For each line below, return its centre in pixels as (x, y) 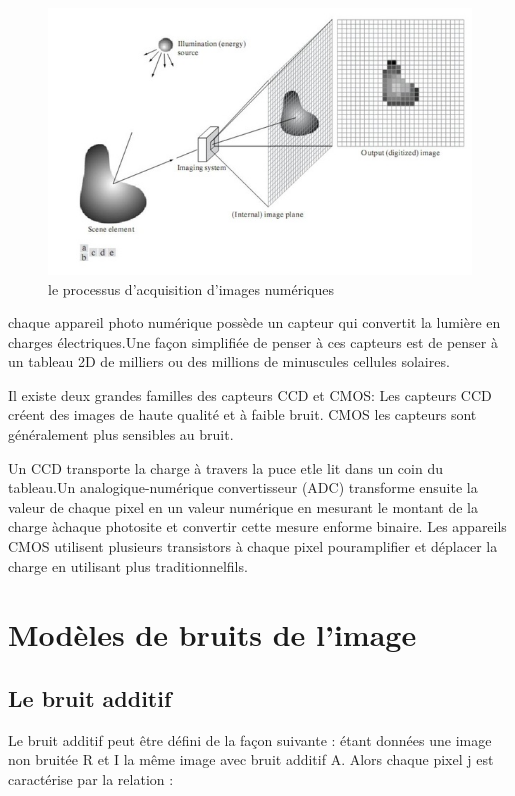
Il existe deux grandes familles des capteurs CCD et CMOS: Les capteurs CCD (250, 394)
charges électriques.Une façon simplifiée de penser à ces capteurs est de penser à (253, 341)
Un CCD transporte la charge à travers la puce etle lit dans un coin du (225, 467)
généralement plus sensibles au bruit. (121, 434)
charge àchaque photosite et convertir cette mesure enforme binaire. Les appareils (257, 526)
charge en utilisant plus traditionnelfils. (128, 565)
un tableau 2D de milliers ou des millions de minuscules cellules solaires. (229, 361)
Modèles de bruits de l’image (212, 634)
